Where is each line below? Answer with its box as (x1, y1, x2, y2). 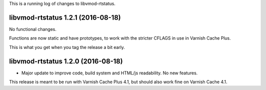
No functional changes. (9, 26, 57, 32)
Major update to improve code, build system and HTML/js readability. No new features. (21, 70, 198, 76)
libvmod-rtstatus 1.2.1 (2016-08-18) (9, 13, 121, 22)
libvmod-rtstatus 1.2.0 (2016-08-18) (9, 57, 123, 66)
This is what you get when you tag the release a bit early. (9, 44, 125, 50)
